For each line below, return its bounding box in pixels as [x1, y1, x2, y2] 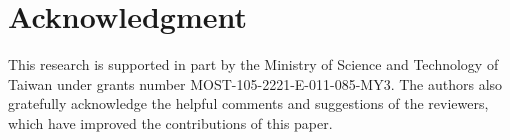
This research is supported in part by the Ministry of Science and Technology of [8, 54, 499, 75]
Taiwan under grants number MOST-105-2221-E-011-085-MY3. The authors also [8, 73, 503, 94]
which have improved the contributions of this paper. [8, 112, 333, 133]
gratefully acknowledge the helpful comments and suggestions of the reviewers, [8, 93, 489, 114]
